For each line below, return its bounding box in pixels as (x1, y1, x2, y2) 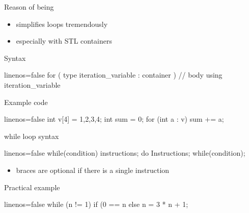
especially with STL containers (16, 35, 113, 46)
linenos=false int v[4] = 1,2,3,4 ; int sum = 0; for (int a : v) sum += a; (4, 114, 224, 124)
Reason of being (4, 2, 54, 12)
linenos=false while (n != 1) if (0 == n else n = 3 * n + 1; (4, 199, 188, 209)
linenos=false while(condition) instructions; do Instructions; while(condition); (4, 148, 245, 158)
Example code (4, 96, 48, 107)
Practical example (4, 182, 60, 192)
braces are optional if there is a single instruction (16, 164, 170, 175)
